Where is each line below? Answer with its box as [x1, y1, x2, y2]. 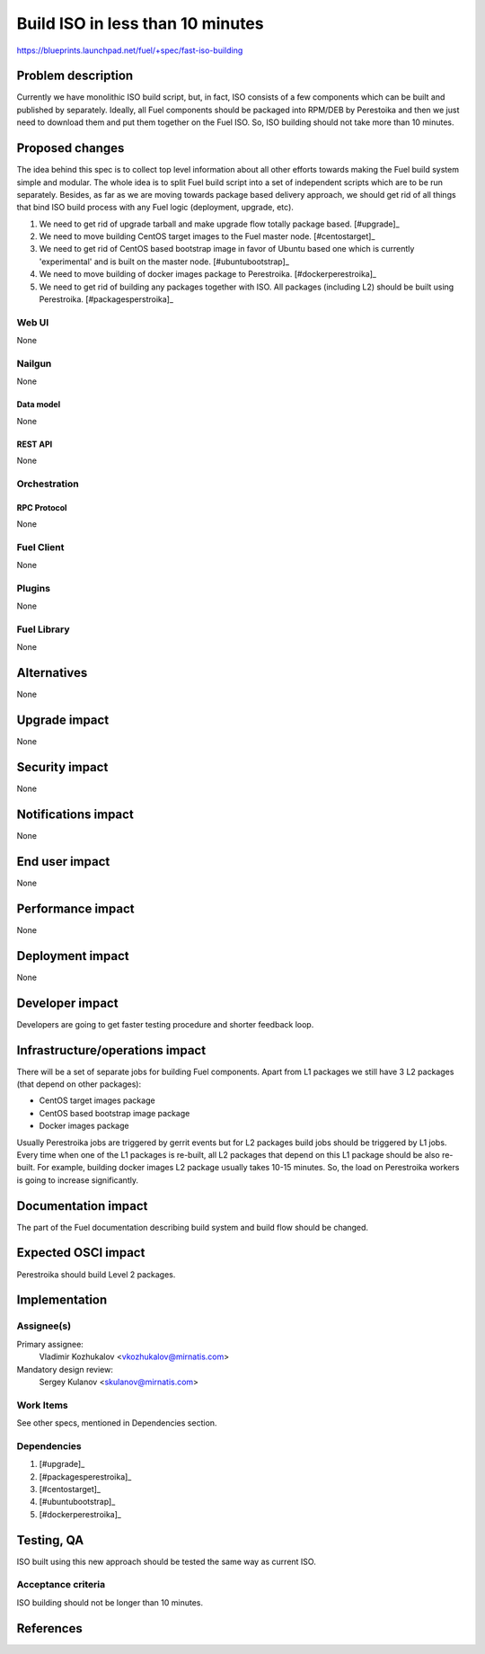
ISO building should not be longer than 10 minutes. [16, 1596, 204, 1608]
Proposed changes [16, 140, 125, 156]
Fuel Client [16, 540, 65, 553]
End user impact [16, 854, 110, 869]
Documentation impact [16, 1198, 148, 1214]
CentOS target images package [39, 1095, 156, 1106]
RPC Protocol [16, 502, 67, 512]
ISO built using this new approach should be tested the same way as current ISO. [16, 1556, 316, 1567]
